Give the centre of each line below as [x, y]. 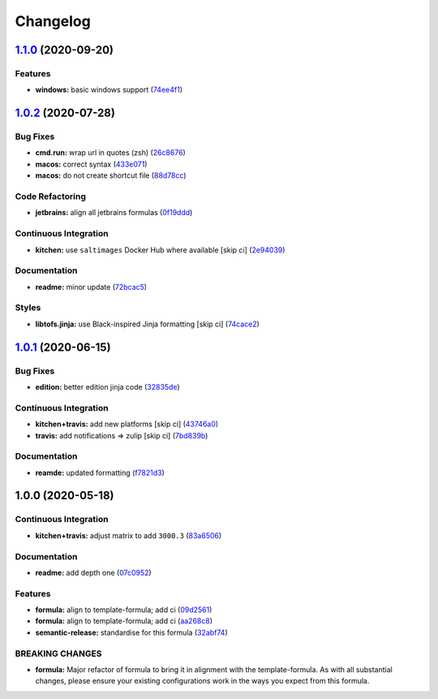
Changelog [53, 21]
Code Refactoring [51, 196]
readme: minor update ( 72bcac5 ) [91, 287]
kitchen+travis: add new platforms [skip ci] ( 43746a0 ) [127, 424]
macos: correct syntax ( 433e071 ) [91, 164]
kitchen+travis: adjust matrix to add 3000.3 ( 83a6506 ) [129, 535]
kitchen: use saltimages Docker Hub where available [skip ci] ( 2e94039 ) [160, 250]
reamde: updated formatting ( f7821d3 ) [100, 472]
